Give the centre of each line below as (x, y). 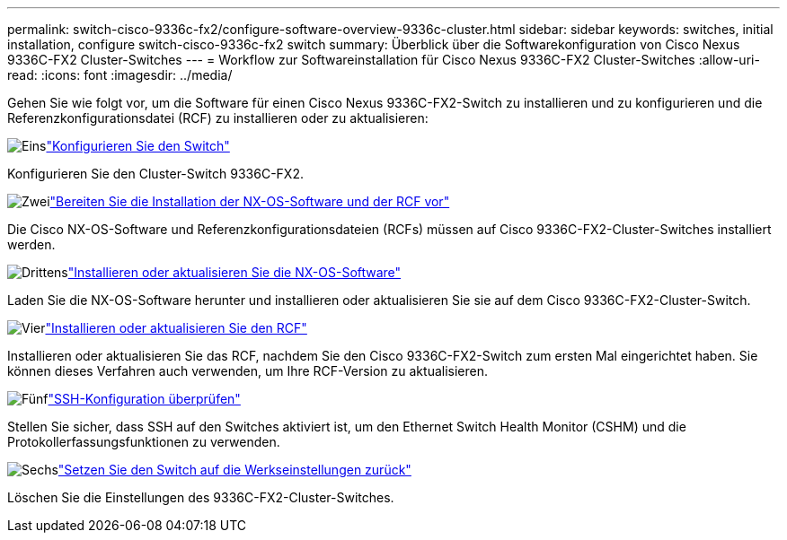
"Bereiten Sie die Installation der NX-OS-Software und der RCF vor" (250, 201)
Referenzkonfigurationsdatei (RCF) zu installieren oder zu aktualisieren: (218, 118)
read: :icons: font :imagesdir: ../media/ (120, 75)
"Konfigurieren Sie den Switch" (138, 146)
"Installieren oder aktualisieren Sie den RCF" (176, 328)
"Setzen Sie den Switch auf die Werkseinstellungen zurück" (234, 470)
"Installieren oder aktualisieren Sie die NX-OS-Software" (234, 272)
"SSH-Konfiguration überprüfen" (144, 399)
